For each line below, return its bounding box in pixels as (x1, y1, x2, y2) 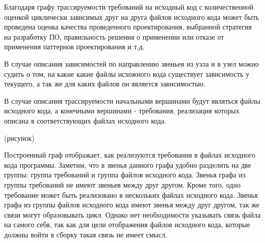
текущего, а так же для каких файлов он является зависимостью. (4, 78, 206, 89)
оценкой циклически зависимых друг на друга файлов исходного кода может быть (4, 11, 259, 22)
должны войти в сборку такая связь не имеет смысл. (4, 229, 168, 239)
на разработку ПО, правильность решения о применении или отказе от (4, 31, 224, 42)
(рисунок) (4, 132, 35, 143)
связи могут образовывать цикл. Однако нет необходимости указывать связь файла (4, 209, 261, 220)
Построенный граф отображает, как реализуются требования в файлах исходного (4, 149, 255, 160)
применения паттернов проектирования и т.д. (4, 41, 145, 52)
